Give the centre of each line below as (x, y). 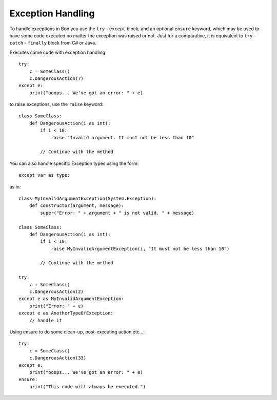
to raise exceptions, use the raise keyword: (56, 104)
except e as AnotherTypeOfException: (66, 313)
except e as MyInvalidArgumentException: (71, 299)
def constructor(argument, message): (76, 206)
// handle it (45, 320)
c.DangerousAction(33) (58, 358)
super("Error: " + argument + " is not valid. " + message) (117, 213)
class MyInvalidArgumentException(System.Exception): (87, 198)
